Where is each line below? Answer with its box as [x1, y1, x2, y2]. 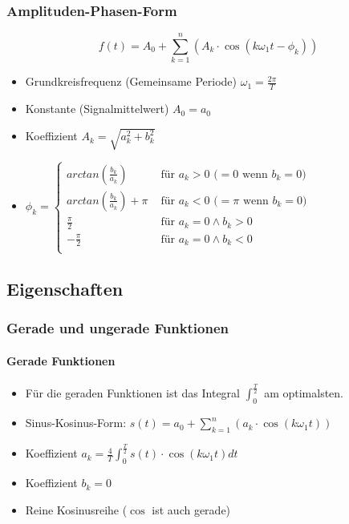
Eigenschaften [6, 276, 124, 301]
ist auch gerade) [152, 501, 231, 518]
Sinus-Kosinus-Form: [25, 414, 127, 431]
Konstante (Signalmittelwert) [25, 100, 169, 117]
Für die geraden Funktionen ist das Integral [25, 385, 240, 401]
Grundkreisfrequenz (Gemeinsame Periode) [25, 73, 237, 90]
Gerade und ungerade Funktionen [6, 318, 229, 338]
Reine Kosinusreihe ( [25, 501, 128, 518]
